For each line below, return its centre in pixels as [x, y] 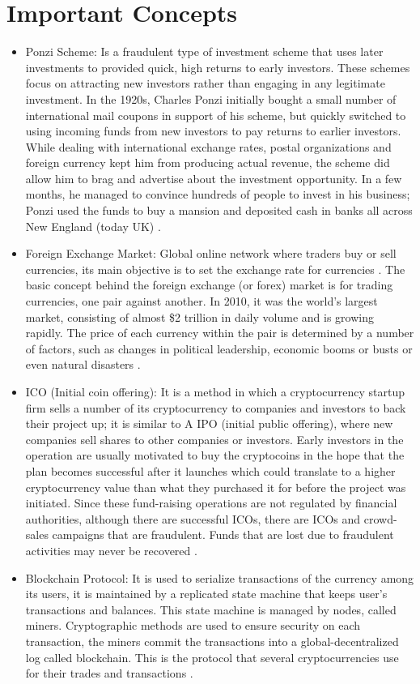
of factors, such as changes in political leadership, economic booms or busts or [219, 348]
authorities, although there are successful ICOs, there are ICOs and [193, 518]
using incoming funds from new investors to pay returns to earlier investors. [213, 131]
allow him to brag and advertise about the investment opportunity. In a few [214, 178]
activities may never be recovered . [111, 550]
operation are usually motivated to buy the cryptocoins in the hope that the [215, 455]
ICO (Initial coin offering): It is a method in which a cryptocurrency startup [215, 391]
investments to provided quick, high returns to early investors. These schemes [218, 67]
